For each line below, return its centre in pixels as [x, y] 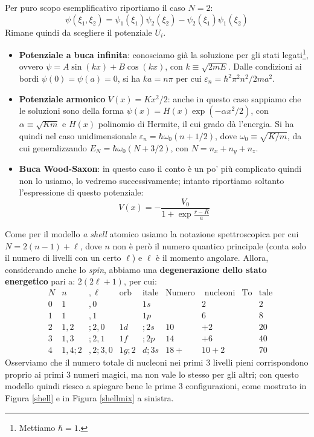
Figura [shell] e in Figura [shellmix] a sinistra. [89, 398]
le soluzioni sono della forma [72, 110]
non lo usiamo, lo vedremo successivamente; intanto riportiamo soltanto [152, 180]
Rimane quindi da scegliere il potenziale [78, 32]
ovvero [31, 66]
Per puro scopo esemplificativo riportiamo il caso [95, 7]
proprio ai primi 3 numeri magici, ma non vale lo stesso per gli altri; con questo [152, 374]
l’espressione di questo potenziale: [81, 192]
